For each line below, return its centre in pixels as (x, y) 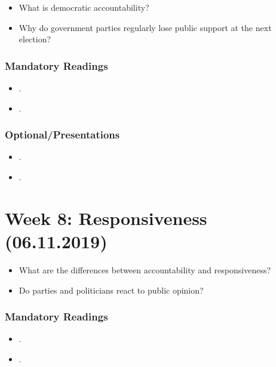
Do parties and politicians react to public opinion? (111, 290)
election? (35, 39)
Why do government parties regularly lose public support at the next (145, 27)
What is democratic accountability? (84, 7)
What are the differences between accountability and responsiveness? (145, 269)
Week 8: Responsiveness (106, 218)
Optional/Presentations (62, 135)
